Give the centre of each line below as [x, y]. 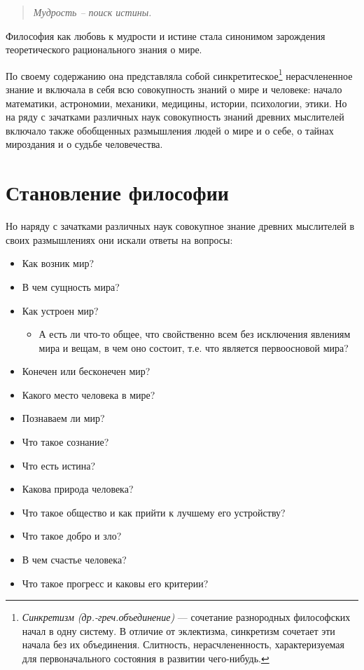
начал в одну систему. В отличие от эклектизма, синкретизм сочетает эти [178, 630]
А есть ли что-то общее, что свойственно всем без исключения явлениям [195, 334]
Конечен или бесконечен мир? [86, 371]
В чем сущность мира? [71, 286]
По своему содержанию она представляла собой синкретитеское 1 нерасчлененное [179, 74]
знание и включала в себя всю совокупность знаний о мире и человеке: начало [174, 89]
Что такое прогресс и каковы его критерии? [115, 583]
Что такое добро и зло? [72, 536]
